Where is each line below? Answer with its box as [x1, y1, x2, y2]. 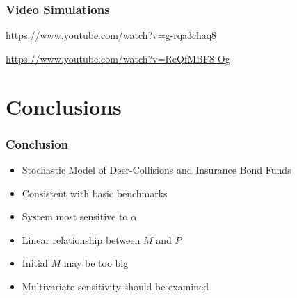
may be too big [63, 256, 129, 270]
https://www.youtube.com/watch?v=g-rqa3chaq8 [6, 28, 217, 42]
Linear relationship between [22, 232, 141, 247]
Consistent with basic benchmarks [22, 185, 168, 200]
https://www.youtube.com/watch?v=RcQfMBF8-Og [6, 51, 230, 65]
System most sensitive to [22, 209, 128, 224]
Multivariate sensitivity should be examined [22, 279, 209, 293]
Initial [22, 256, 48, 270]
